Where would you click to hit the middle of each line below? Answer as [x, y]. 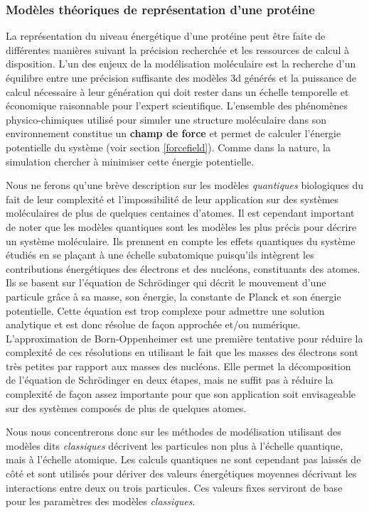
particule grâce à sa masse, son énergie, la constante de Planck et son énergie [173, 296]
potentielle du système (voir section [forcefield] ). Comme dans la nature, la [168, 147]
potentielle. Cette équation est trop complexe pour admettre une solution [165, 310]
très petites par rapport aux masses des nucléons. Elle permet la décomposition [178, 366]
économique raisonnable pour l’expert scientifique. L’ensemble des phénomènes [177, 106]
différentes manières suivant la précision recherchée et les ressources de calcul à [177, 49]
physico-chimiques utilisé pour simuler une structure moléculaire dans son [166, 119]
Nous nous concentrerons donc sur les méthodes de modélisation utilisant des [173, 432]
